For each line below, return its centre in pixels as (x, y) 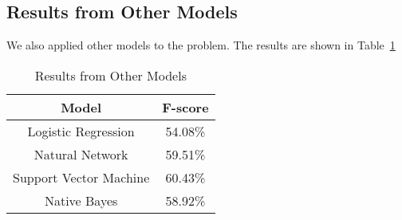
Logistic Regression (81, 131)
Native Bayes (81, 200)
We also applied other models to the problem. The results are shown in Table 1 (201, 45)
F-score (185, 107)
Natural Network (81, 154)
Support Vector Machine (81, 177)
